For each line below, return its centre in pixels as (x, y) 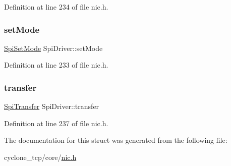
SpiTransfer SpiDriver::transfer (52, 106)
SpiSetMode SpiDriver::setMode (53, 48)
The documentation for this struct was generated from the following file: (116, 140)
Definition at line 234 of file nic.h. (56, 7)
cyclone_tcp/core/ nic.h (40, 157)
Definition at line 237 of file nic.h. (56, 123)
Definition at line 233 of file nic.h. (56, 65)
